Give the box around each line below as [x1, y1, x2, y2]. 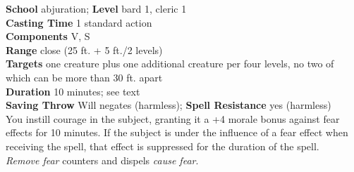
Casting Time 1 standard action [6, 15, 152, 29]
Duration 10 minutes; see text [6, 84, 140, 98]
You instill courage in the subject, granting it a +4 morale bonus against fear [6, 111, 340, 126]
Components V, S [6, 29, 90, 44]
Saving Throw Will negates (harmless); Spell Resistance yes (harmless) [6, 98, 331, 112]
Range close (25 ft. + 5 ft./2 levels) [6, 42, 163, 57]
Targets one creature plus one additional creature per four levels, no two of [6, 56, 334, 71]
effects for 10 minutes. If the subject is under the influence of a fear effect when [6, 125, 348, 140]
